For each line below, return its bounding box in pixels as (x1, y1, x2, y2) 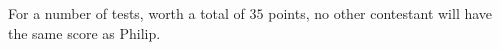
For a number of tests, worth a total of (8, 3, 245, 23)
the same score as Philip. (8, 22, 161, 43)
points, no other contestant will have (268, 3, 493, 23)
